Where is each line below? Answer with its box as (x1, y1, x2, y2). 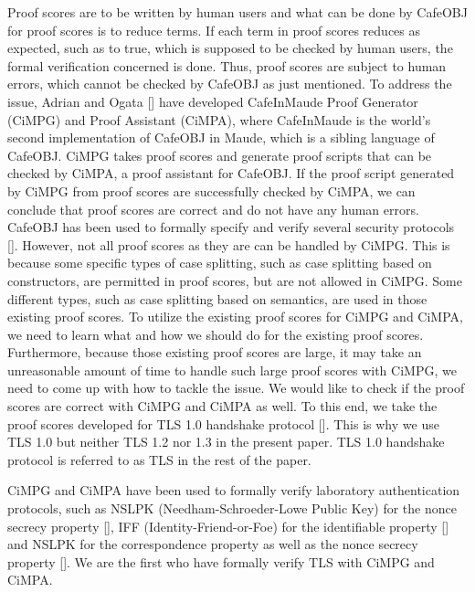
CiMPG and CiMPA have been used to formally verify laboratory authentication (7, 481, 460, 500)
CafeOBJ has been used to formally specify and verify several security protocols (7, 217, 455, 237)
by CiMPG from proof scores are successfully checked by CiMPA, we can (7, 181, 416, 200)
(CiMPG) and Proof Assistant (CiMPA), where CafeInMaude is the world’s (7, 110, 431, 129)
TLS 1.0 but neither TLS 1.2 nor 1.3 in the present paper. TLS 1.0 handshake (7, 432, 445, 451)
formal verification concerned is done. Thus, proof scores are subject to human (7, 56, 447, 75)
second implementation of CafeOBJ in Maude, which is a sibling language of (7, 128, 435, 147)
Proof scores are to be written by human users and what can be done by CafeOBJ (7, 3, 468, 21)
